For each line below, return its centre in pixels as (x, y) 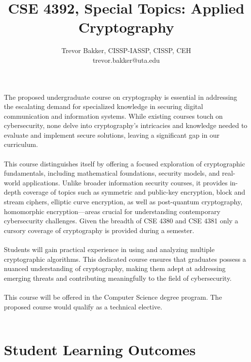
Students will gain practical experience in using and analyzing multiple (109, 249)
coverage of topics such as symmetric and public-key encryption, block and (134, 192)
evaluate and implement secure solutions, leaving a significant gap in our (112, 135)
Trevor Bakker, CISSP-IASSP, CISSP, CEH (126, 50)
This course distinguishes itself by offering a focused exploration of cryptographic (125, 163)
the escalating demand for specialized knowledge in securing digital (104, 106)
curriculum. (21, 144)
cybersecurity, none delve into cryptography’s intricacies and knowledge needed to (126, 125)
